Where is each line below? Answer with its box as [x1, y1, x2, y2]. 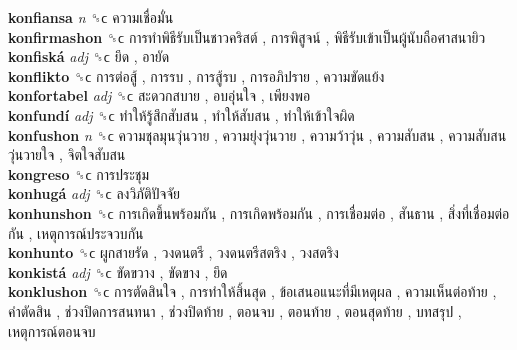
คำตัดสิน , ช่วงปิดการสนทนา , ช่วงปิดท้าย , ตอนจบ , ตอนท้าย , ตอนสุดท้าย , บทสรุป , [8, 300, 462, 321]
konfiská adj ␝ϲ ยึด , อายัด [8, 46, 170, 67]
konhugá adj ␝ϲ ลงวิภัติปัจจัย [8, 183, 180, 204]
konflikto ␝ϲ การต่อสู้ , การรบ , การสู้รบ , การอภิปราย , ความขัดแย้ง [8, 65, 385, 86]
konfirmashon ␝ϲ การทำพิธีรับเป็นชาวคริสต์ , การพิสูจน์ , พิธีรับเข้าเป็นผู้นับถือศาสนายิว [8, 26, 486, 47]
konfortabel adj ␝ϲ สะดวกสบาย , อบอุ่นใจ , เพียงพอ [8, 85, 311, 106]
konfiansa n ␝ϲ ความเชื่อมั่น [8, 7, 174, 27]
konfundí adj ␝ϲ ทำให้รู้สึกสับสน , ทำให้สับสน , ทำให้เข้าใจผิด [8, 104, 355, 125]
